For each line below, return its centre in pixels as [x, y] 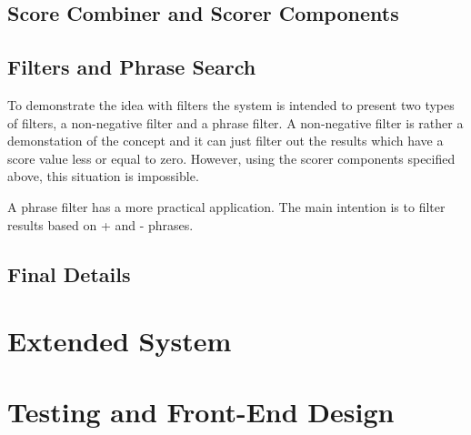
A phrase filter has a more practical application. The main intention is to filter [226, 206]
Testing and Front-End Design [201, 412]
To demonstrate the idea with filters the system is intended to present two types [231, 104]
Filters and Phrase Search [132, 67]
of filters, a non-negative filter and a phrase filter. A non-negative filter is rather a [235, 122]
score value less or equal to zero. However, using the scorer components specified [231, 158]
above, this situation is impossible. [103, 176]
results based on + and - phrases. [100, 224]
